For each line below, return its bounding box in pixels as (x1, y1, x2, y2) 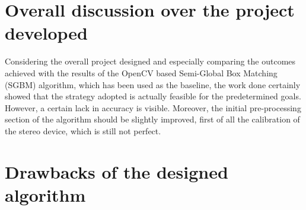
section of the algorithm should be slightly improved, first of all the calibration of (5, 113, 300, 125)
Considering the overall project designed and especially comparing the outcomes (5, 55, 296, 67)
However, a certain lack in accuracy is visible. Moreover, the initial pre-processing (5, 101, 301, 114)
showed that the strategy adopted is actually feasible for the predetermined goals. (5, 90, 301, 102)
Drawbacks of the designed (5, 159, 228, 183)
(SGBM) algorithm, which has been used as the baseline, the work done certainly (5, 78, 301, 91)
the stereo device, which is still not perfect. (5, 124, 161, 137)
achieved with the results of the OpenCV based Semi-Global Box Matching (5, 66, 278, 79)
